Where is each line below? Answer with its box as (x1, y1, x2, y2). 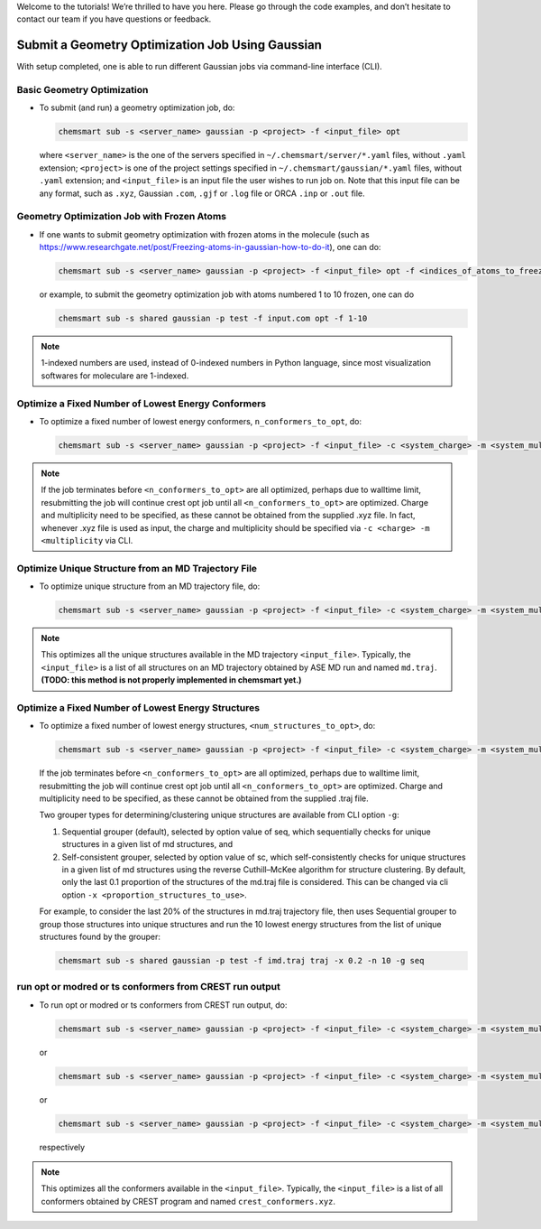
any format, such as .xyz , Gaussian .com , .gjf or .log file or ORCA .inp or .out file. (39, 188, 365, 199)
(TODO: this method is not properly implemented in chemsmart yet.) (41, 675, 302, 685)
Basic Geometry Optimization (16, 84, 149, 97)
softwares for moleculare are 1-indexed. (41, 370, 189, 381)
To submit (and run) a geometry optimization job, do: (39, 102, 235, 113)
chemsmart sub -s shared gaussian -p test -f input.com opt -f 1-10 (58, 313, 368, 324)
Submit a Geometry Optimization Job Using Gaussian (16, 37, 322, 53)
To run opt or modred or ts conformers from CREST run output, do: (39, 999, 288, 1010)
